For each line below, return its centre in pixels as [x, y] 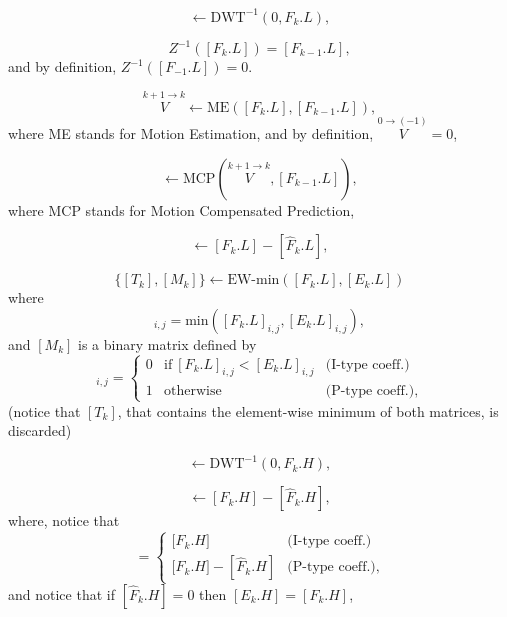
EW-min [253, 280]
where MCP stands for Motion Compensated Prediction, [181, 209]
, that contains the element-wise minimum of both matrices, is [308, 410]
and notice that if [61, 593]
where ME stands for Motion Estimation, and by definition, [191, 133]
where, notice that [64, 520]
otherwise [193, 390]
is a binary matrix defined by [167, 343]
